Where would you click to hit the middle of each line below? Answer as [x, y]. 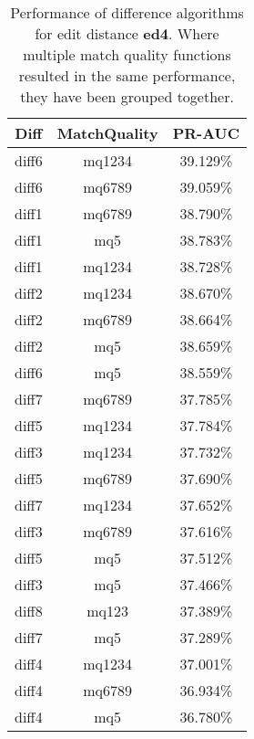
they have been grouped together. [127, 96]
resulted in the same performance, [127, 75]
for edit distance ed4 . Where [127, 33]
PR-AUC [206, 133]
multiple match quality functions [127, 54]
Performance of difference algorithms [127, 12]
